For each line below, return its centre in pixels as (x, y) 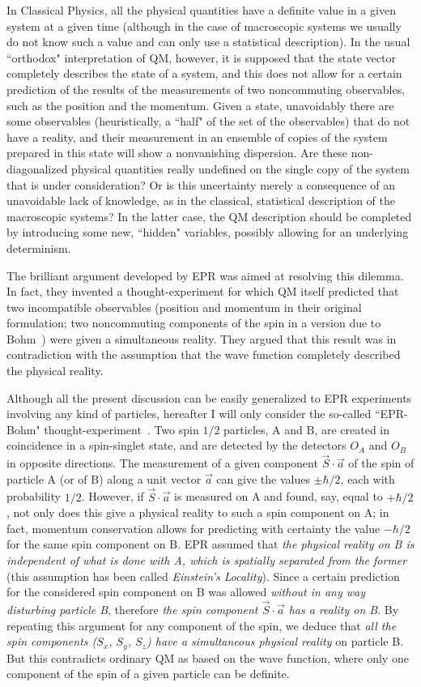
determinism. (39, 247)
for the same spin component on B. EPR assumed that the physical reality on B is (210, 544)
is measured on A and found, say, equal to (279, 496)
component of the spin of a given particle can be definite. (148, 674)
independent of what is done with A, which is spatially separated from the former (207, 560)
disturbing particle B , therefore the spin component (132, 610)
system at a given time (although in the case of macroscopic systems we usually (204, 26)
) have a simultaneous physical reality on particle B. (275, 641)
